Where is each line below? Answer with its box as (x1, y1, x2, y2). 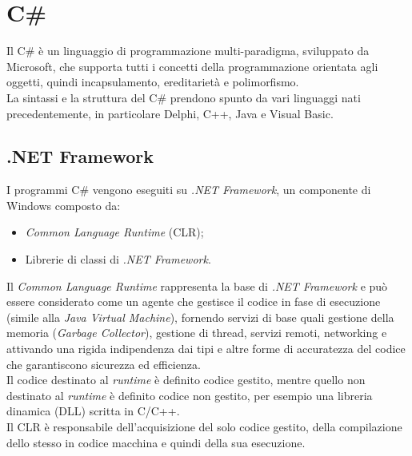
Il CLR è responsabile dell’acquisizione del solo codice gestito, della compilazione (6, 418, 402, 435)
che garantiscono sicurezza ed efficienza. (6, 355, 201, 372)
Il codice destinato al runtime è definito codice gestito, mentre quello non (6, 371, 366, 388)
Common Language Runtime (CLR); (25, 224, 204, 240)
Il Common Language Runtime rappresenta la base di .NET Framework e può (6, 277, 388, 294)
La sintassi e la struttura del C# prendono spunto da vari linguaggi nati (6, 89, 361, 105)
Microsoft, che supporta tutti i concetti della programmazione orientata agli (6, 57, 378, 74)
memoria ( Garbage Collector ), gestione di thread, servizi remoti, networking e (6, 324, 387, 341)
